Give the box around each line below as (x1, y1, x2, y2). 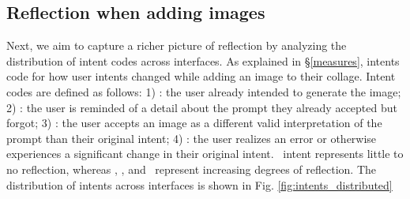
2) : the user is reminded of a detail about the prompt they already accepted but (6, 99, 397, 115)
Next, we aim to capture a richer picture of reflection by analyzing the (6, 37, 347, 54)
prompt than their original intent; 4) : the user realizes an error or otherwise (6, 130, 377, 146)
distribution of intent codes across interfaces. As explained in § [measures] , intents (6, 52, 400, 69)
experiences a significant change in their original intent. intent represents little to (6, 145, 404, 162)
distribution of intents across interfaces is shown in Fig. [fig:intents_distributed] (6, 176, 393, 193)
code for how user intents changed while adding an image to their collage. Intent (6, 68, 396, 84)
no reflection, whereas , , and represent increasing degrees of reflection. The (6, 160, 376, 177)
